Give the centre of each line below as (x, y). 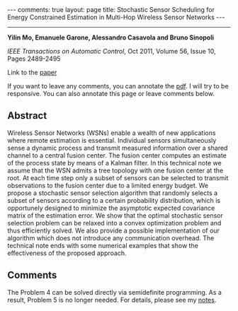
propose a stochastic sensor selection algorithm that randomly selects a (113, 193)
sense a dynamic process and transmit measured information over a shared (118, 148)
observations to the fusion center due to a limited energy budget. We (108, 185)
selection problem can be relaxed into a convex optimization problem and (114, 223)
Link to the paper (32, 72)
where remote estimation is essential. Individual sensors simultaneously (112, 140)
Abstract (27, 116)
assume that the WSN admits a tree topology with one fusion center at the (115, 170)
